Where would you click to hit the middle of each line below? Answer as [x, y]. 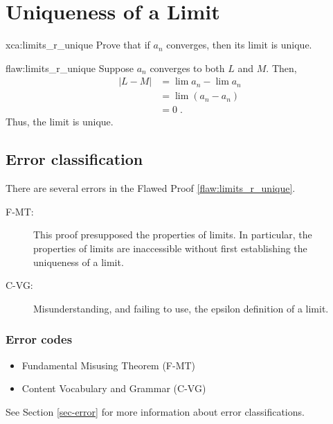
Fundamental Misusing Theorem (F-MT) [109, 365]
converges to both [187, 68]
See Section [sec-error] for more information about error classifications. [155, 411]
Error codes [39, 339]
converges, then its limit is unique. [239, 45]
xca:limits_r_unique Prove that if [78, 45]
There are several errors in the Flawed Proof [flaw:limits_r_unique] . [151, 188]
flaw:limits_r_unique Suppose [70, 68]
